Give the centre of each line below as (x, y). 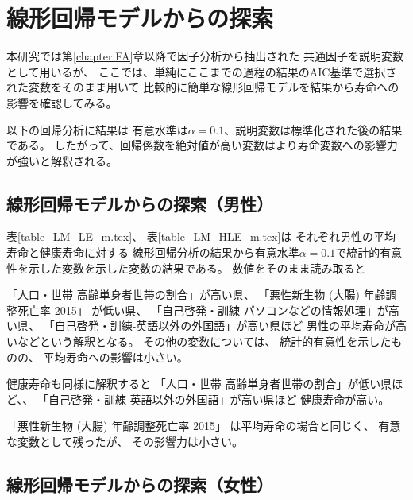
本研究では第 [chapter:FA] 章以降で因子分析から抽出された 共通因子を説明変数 (205, 56)
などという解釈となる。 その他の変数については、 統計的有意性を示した (204, 341)
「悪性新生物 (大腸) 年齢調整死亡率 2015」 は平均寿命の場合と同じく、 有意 (204, 426)
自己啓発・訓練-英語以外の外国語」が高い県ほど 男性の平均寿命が (225, 326)
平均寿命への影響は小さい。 (116, 357)
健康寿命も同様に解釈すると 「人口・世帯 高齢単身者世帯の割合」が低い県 (199, 384)
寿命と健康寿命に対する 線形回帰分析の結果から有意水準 (153, 252)
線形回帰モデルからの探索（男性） (140, 203)
